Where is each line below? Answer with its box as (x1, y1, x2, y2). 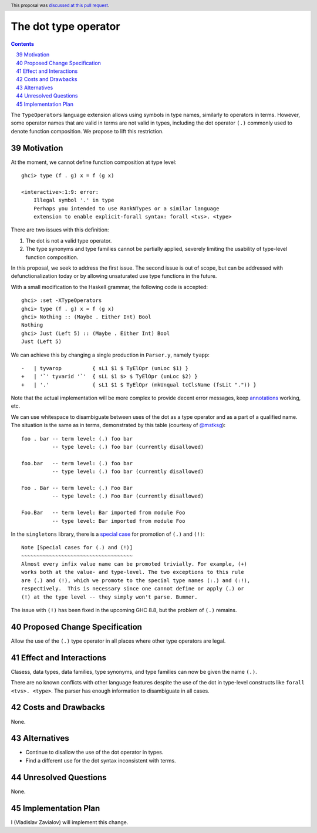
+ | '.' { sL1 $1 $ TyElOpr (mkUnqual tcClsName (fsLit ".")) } (21, 381, 257, 388)
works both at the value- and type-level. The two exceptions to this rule (21, 569, 244, 576)
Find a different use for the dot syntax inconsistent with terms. (25, 757, 176, 764)
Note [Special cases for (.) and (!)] (21, 544, 133, 551)
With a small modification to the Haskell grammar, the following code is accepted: (11, 283, 208, 290)
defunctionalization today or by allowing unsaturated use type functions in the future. (11, 273, 217, 280)
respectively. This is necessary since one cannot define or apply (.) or (21, 585, 244, 592)
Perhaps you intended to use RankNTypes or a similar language (33, 205, 220, 211)
